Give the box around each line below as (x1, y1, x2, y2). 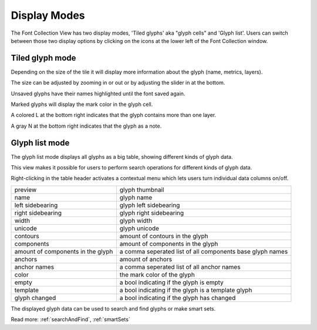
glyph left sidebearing (119, 201, 180, 209)
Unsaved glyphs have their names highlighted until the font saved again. (11, 90, 186, 97)
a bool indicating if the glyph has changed (119, 294, 236, 302)
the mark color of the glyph (119, 271, 195, 279)
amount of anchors (119, 255, 173, 263)
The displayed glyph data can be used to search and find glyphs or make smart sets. (11, 305, 216, 312)
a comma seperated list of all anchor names (119, 262, 241, 271)
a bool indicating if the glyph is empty (119, 278, 224, 286)
